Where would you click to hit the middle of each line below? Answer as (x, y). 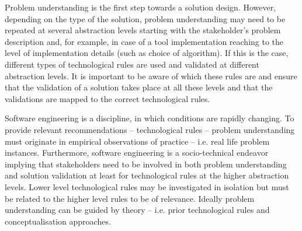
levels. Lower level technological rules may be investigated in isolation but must (147, 186)
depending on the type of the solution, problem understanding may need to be (145, 18)
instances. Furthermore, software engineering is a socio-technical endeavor (137, 153)
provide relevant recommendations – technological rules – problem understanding (150, 129)
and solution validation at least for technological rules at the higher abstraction (147, 175)
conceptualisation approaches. (58, 221)
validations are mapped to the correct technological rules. (107, 98)
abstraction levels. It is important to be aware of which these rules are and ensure (151, 76)
